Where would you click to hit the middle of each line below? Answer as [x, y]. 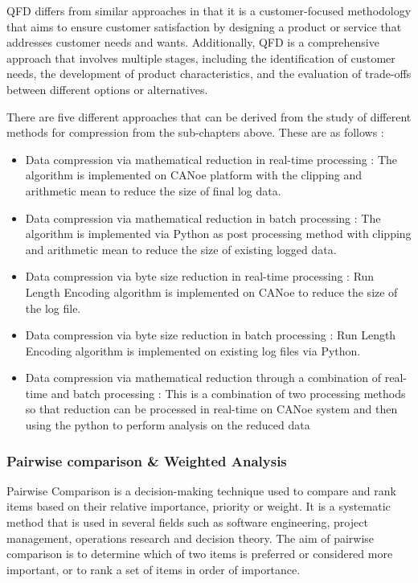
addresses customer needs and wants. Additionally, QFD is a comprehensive [193, 42]
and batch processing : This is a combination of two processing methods [228, 393]
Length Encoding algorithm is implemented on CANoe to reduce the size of [211, 291]
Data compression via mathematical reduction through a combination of [203, 378]
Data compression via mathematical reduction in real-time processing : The [211, 159]
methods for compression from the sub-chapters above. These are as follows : [195, 132]
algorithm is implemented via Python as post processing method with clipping [218, 234]
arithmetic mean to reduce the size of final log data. [153, 190]
